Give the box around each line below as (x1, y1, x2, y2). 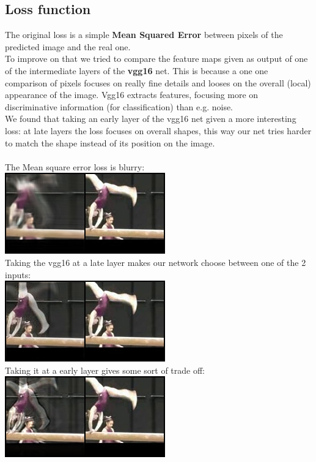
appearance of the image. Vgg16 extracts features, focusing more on (5, 88, 259, 101)
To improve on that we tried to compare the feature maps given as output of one (5, 52, 308, 65)
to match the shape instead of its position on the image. (5, 136, 215, 149)
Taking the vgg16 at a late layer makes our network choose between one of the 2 (5, 256, 306, 268)
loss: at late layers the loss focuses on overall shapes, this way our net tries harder (5, 124, 312, 137)
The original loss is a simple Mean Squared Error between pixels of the (5, 28, 283, 41)
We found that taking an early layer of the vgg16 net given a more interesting (5, 112, 296, 125)
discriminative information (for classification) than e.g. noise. (5, 100, 233, 113)
